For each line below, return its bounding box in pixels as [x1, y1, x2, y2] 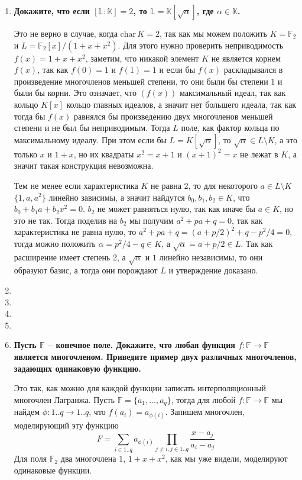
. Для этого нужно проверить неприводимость [118, 38, 284, 51]
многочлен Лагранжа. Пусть [14, 393, 115, 405]
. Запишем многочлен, [165, 405, 245, 418]
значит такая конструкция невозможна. [14, 159, 154, 172]
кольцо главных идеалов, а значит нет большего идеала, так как [66, 98, 297, 110]
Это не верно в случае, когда [14, 27, 118, 39]
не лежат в [240, 147, 278, 160]
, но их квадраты [73, 147, 134, 160]
